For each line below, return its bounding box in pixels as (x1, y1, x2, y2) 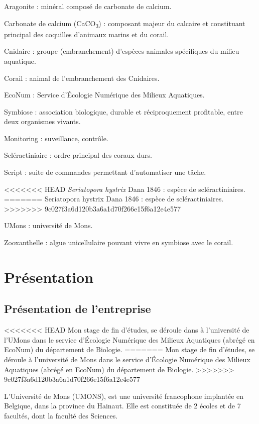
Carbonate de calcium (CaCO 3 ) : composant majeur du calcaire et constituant (4, 18, 245, 30)
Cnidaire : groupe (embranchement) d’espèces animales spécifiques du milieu (4, 46, 239, 56)
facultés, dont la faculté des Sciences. (4, 410, 118, 420)
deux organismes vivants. (4, 116, 81, 127)
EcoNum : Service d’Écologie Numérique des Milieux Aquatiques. (4, 89, 205, 100)
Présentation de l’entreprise (4, 301, 151, 316)
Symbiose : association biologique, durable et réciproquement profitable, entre (4, 106, 243, 117)
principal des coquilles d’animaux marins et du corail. (4, 29, 169, 39)
